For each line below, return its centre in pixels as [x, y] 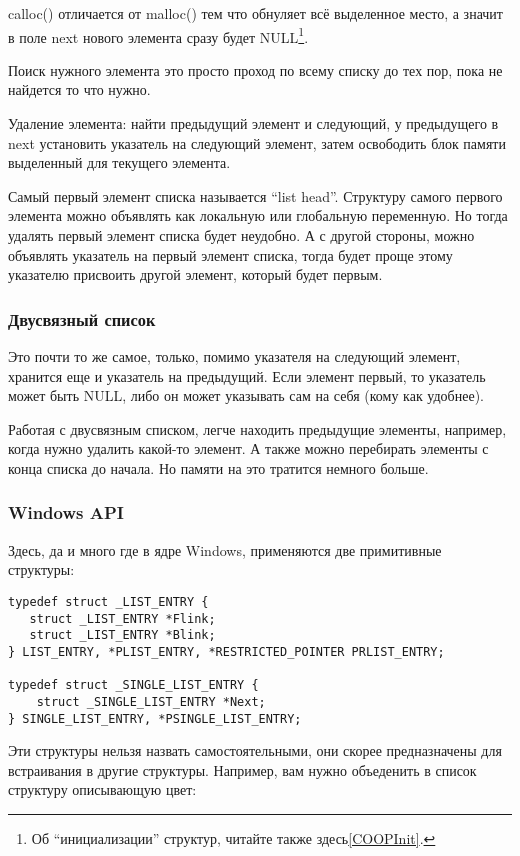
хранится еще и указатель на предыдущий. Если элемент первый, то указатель [247, 375]
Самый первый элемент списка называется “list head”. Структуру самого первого [255, 195]
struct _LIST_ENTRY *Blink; [122, 635]
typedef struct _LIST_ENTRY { [108, 601]
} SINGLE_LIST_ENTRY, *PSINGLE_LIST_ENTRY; [155, 718]
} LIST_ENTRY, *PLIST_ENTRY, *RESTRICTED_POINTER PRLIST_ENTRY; [226, 651]
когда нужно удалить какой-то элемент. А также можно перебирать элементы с [248, 448]
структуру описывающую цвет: [102, 789]
